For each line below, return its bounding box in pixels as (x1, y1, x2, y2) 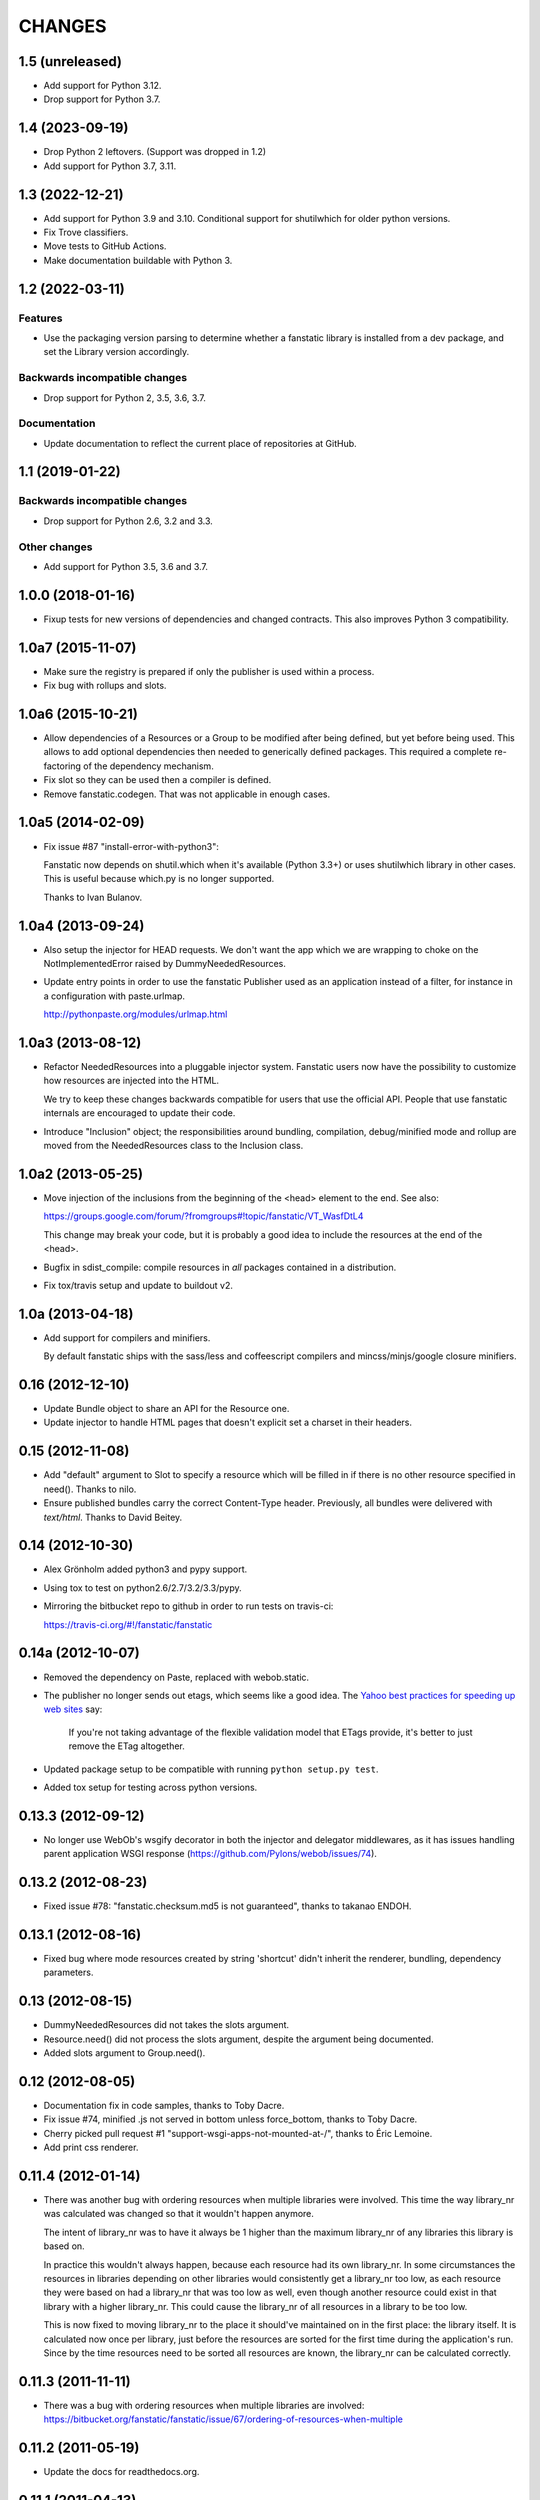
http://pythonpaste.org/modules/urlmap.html (43, 1008, 228, 1020)
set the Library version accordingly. (43, 346, 190, 358)
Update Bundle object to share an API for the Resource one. (43, 1403, 290, 1415)
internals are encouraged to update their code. (43, 1107, 236, 1119)
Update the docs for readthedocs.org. (43, 2466, 200, 2478)
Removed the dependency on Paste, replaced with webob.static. (43, 1671, 310, 1683)
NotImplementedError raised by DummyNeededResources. (43, 958, 287, 969)
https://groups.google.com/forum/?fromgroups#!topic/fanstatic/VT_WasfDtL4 (43, 1210, 364, 1222)
